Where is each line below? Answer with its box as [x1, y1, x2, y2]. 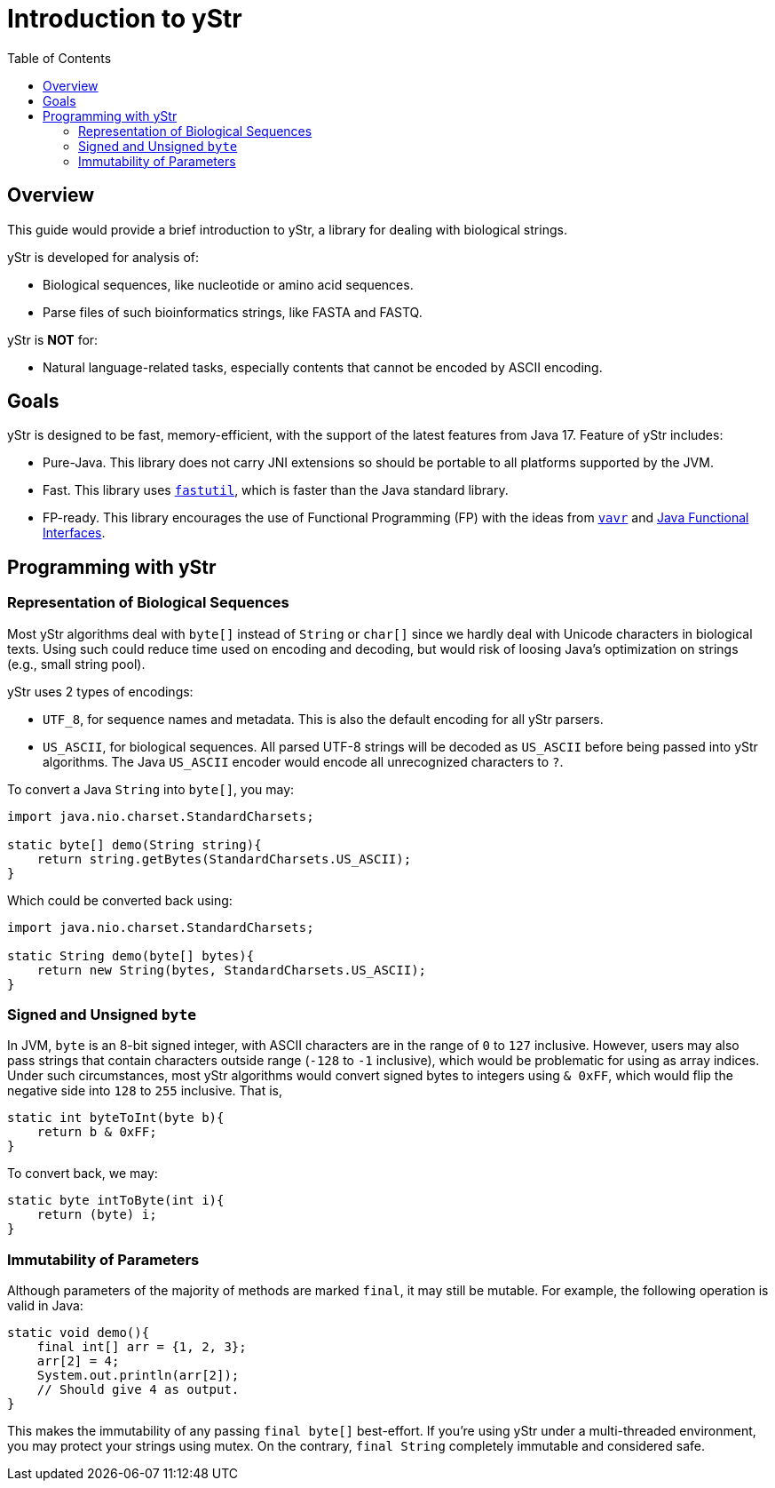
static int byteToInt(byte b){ [7, 1110, 225, 1126]
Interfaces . [43, 525, 106, 541]
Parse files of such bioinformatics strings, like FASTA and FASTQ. [43, 304, 423, 320]
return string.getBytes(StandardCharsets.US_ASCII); [36, 851, 412, 866]
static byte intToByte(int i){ [7, 1193, 225, 1208]
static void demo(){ [7, 1325, 150, 1341]
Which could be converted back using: [7, 892, 233, 908]
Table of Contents [7, 50, 112, 66]
